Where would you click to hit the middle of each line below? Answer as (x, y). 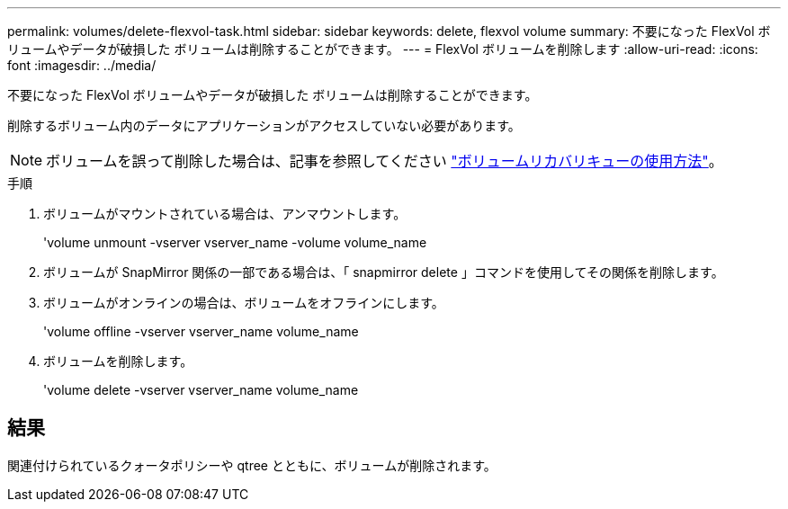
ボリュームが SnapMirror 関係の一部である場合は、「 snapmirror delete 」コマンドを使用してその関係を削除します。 (384, 272)
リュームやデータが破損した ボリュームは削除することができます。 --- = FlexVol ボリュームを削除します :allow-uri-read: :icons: (383, 49)
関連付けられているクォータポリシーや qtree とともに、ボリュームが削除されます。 (252, 465)
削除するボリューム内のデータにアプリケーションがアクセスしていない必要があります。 (264, 125)
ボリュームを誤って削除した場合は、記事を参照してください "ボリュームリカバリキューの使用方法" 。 (385, 161)
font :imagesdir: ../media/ (82, 65)
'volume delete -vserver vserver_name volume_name (201, 390)
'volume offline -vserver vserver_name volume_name (201, 331)
